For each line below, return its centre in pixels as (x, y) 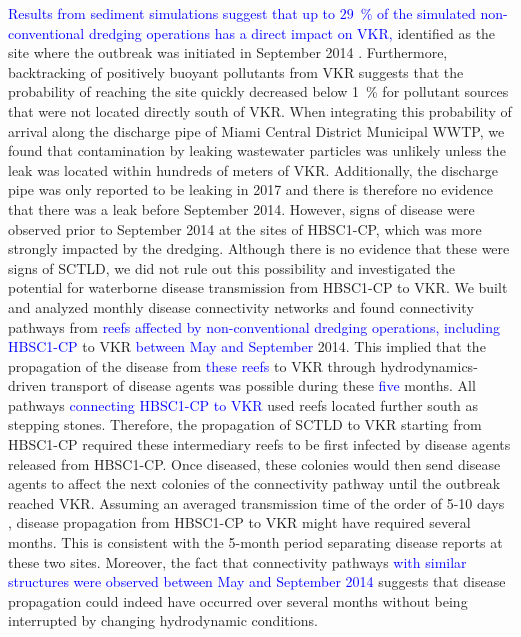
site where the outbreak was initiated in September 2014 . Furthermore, (228, 52)
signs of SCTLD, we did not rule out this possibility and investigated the (231, 267)
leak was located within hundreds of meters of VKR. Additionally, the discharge (253, 169)
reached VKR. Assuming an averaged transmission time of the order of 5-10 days (256, 502)
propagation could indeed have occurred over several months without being (238, 600)
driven (27, 385)
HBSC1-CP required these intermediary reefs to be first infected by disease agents (259, 444)
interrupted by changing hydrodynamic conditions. (163, 620)
